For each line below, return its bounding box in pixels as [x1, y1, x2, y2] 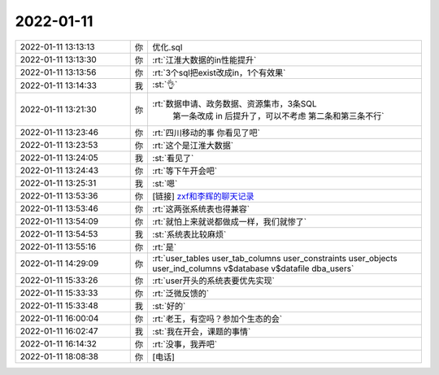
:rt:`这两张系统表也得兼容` [152, 203, 250, 215]
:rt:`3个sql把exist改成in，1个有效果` [152, 67, 286, 78]
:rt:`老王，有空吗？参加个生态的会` [152, 313, 283, 325]
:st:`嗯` [152, 177, 178, 189]
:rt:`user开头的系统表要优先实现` [152, 275, 276, 286]
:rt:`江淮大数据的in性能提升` [152, 54, 257, 65]
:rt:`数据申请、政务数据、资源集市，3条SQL [152, 98, 317, 109]
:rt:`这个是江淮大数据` [152, 139, 234, 150]
